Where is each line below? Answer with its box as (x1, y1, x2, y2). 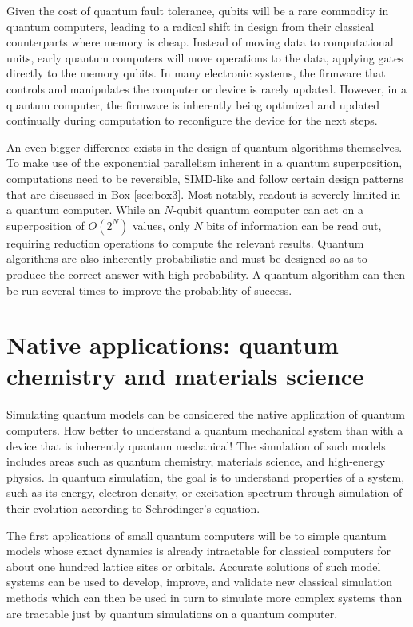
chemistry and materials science (6, 359, 364, 392)
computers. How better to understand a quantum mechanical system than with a (6, 422, 403, 438)
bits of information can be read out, (206, 216, 382, 233)
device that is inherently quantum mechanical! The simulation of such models (6, 437, 386, 454)
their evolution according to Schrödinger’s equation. (6, 499, 260, 516)
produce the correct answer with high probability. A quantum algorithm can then (6, 265, 405, 282)
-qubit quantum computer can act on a (173, 201, 363, 218)
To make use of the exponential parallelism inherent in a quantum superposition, (6, 154, 403, 171)
